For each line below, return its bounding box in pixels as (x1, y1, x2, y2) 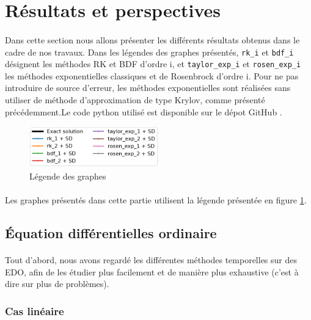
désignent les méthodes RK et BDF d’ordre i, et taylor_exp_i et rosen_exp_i (5, 57, 301, 70)
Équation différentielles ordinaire (5, 224, 217, 242)
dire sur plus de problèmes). (5, 277, 109, 290)
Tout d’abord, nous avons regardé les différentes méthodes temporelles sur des (5, 253, 297, 266)
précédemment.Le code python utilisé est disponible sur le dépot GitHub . (5, 105, 282, 118)
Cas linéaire (5, 303, 64, 318)
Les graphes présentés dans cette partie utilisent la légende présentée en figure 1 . (5, 194, 307, 206)
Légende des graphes (29, 169, 106, 182)
